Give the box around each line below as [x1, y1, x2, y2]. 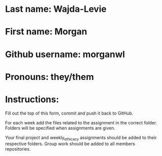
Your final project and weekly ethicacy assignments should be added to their [5, 134, 157, 142]
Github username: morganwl [5, 48, 125, 60]
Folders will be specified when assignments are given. [5, 125, 116, 131]
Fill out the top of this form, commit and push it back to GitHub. [5, 110, 133, 116]
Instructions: [5, 94, 59, 105]
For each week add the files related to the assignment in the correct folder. [5, 119, 157, 125]
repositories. [5, 146, 31, 152]
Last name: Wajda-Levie [5, 3, 107, 15]
